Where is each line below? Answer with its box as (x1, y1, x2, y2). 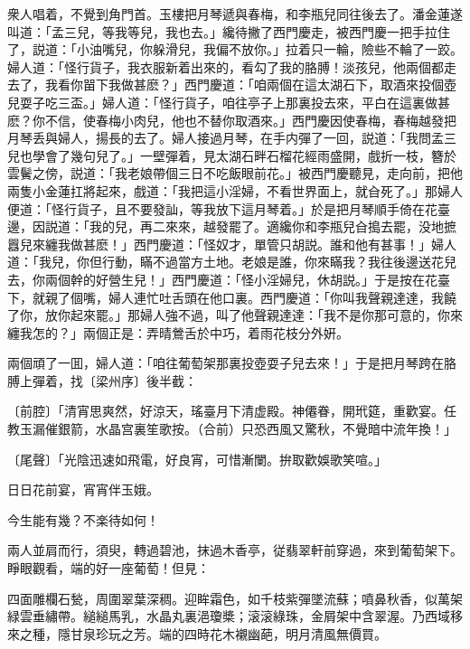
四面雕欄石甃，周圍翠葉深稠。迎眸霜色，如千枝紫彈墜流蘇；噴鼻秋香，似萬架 (7, 588, 463, 607)
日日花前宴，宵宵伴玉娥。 (7, 480, 159, 499)
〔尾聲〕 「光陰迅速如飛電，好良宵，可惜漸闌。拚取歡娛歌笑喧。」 (7, 449, 387, 468)
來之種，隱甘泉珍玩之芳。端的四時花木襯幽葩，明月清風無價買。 (7, 624, 387, 643)
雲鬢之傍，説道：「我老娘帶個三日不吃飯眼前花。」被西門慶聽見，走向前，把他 (7, 164, 463, 183)
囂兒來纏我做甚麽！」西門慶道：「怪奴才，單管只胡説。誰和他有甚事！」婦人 (7, 234, 456, 253)
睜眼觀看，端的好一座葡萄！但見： (7, 559, 210, 578)
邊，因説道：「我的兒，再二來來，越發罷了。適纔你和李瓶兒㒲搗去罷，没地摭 (7, 217, 456, 236)
